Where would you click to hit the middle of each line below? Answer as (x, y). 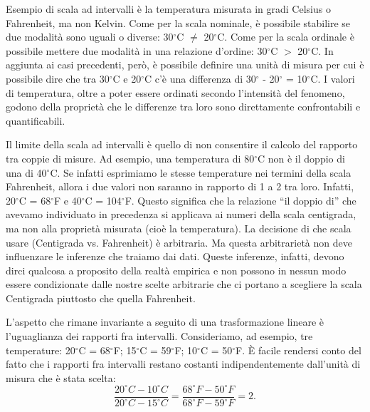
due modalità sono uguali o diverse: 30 (90, 37)
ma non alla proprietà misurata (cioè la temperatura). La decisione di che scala (179, 228)
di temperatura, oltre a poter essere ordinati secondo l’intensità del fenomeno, (175, 92)
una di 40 (26, 172)
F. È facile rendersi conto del (298, 350)
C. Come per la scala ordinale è (286, 37)
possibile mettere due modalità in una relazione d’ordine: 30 (137, 50)
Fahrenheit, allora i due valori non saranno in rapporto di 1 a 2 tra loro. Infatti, (180, 186)
